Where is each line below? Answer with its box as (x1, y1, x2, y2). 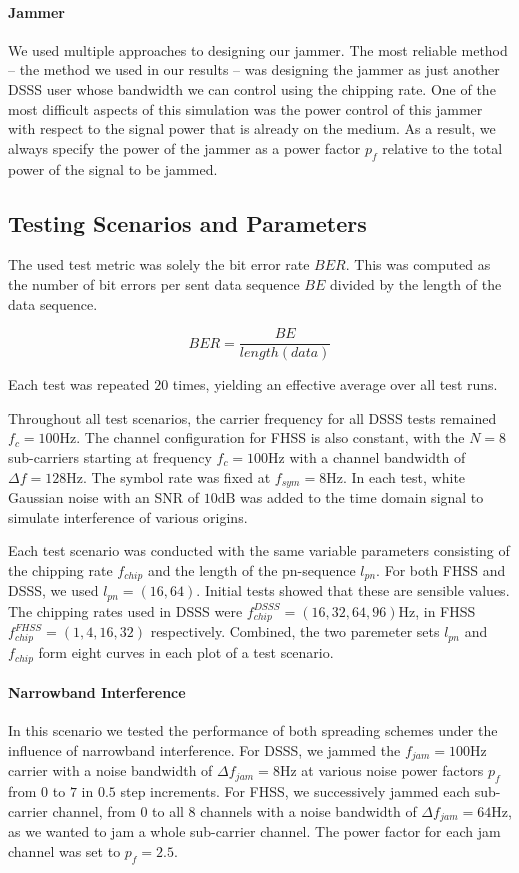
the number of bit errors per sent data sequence (8, 273, 300, 294)
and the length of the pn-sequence (147, 559, 356, 580)
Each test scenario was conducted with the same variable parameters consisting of (8, 540, 510, 561)
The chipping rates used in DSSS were (8, 600, 243, 621)
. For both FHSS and (376, 559, 506, 580)
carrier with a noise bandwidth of (8, 760, 213, 781)
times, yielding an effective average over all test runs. (172, 374, 498, 395)
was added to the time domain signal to (240, 487, 484, 508)
